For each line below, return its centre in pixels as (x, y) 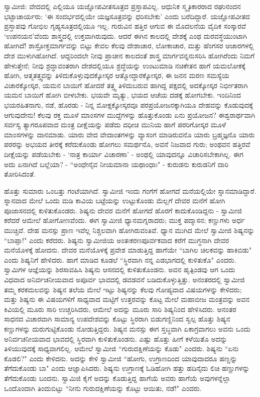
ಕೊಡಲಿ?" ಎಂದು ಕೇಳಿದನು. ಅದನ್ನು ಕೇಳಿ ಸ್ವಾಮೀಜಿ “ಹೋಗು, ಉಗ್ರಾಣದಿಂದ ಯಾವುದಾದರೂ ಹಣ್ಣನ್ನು (121, 358)
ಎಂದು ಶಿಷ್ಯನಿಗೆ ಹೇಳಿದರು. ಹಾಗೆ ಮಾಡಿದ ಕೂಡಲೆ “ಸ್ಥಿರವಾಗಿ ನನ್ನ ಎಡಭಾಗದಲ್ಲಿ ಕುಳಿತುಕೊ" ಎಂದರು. (120, 259)
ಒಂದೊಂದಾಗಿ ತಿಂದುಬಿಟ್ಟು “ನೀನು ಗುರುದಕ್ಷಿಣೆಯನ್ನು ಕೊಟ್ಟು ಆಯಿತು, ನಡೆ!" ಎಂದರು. (103, 388)
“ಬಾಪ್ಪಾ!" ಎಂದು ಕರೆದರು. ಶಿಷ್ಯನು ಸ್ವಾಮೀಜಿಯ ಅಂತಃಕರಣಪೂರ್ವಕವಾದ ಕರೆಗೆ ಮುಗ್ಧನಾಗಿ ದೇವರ (117, 240)
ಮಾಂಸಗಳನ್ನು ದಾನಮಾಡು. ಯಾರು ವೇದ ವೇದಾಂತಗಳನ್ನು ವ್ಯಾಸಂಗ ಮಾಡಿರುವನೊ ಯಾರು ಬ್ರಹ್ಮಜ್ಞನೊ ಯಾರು (129, 134)
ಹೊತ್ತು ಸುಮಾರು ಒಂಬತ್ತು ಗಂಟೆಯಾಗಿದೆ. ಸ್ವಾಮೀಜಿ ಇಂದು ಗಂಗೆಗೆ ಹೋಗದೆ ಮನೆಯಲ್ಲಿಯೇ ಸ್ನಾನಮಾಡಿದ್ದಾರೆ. (130, 190)
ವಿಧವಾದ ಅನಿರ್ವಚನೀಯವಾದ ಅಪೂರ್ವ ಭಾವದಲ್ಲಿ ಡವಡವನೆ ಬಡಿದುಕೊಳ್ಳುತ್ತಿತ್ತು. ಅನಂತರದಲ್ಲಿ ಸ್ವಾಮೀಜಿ (124, 280)
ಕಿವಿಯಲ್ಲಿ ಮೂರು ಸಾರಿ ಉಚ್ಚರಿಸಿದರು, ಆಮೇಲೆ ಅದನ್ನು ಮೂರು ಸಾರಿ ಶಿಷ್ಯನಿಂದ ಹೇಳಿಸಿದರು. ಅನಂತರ (120, 309)
